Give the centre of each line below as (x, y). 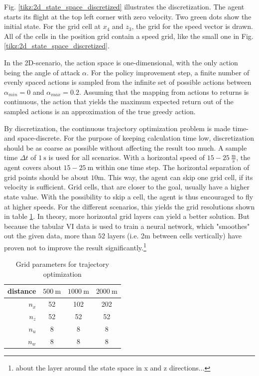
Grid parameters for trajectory (62, 264)
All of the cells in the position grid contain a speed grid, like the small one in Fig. (129, 36)
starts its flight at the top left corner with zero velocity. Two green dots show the (128, 16)
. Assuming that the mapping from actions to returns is (164, 92)
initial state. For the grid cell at (53, 26)
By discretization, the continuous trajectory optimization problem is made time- (126, 128)
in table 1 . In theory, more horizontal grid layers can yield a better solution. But (127, 216)
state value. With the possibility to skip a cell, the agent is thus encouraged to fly (129, 196)
